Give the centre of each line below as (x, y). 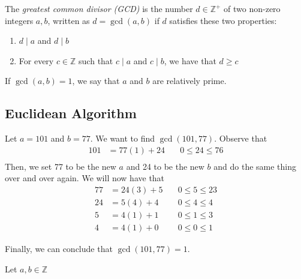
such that (96, 60)
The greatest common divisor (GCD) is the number (99, 8)
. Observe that (241, 138)
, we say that (96, 81)
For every (36, 60)
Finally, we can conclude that (59, 249)
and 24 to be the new (165, 166)
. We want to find (123, 138)
